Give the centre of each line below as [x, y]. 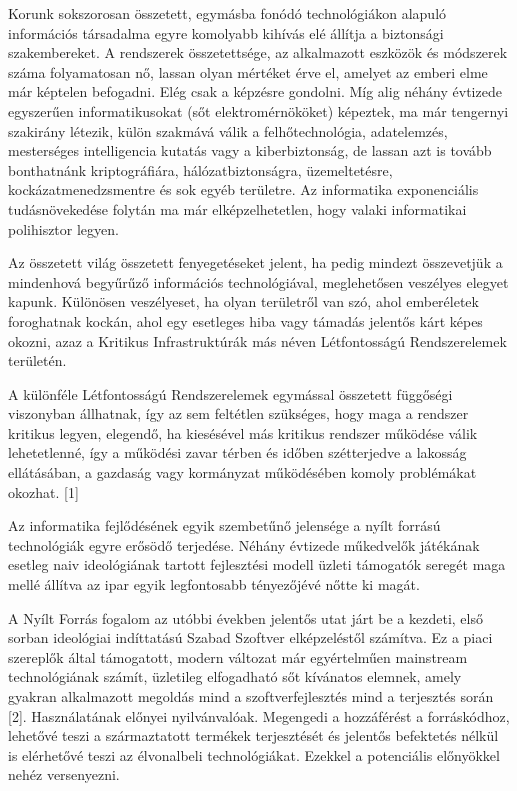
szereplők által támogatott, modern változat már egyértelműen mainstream [238, 656]
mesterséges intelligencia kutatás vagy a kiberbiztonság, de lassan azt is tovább [250, 150]
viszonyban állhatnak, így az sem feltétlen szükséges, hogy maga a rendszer [238, 413]
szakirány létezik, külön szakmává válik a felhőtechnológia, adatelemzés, [228, 130]
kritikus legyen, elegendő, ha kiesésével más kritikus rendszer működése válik [243, 432]
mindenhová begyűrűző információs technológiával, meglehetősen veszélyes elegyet [258, 281]
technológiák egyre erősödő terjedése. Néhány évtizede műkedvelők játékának [244, 544]
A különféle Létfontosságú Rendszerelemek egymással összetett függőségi [230, 393]
